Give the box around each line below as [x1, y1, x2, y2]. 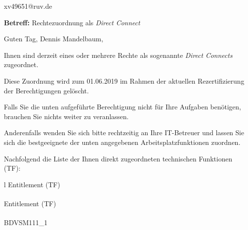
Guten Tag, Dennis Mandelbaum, [4, 34, 103, 44]
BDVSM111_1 [4, 217, 48, 228]
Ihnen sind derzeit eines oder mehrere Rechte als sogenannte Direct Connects [4, 50, 232, 60]
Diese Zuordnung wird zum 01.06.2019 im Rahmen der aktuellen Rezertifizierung [4, 75, 245, 86]
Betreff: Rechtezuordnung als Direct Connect [4, 17, 140, 27]
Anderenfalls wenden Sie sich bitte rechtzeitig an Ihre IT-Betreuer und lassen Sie [4, 127, 244, 138]
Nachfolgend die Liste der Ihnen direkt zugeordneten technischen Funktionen [4, 153, 232, 163]
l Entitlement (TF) [4, 179, 60, 189]
